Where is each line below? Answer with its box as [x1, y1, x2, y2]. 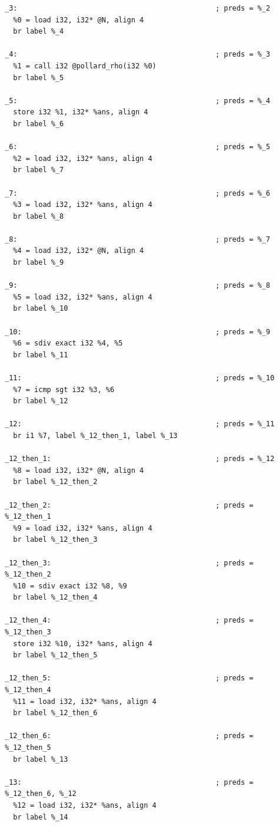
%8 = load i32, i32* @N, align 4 [13, 466, 144, 475]
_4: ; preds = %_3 [5, 50, 271, 59]
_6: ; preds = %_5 [5, 143, 271, 152]
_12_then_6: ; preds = [5, 732, 254, 741]
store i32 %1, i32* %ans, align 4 [13, 108, 148, 117]
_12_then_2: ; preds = [5, 501, 254, 509]
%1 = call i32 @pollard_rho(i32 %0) [13, 61, 157, 70]
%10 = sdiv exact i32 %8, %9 [13, 581, 127, 590]
